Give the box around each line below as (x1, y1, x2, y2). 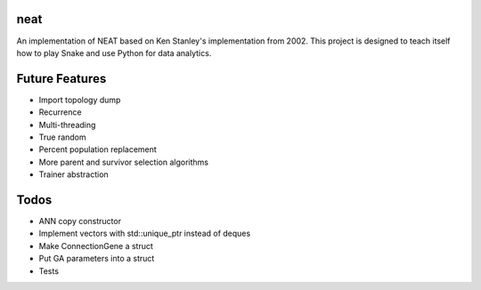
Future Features (16, 71, 107, 86)
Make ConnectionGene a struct (38, 240, 153, 251)
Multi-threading (38, 119, 96, 130)
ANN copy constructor (38, 216, 122, 227)
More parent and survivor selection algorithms (38, 157, 209, 167)
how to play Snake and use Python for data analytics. (16, 47, 212, 58)
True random (38, 132, 86, 142)
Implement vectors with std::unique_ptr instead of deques (38, 228, 251, 239)
